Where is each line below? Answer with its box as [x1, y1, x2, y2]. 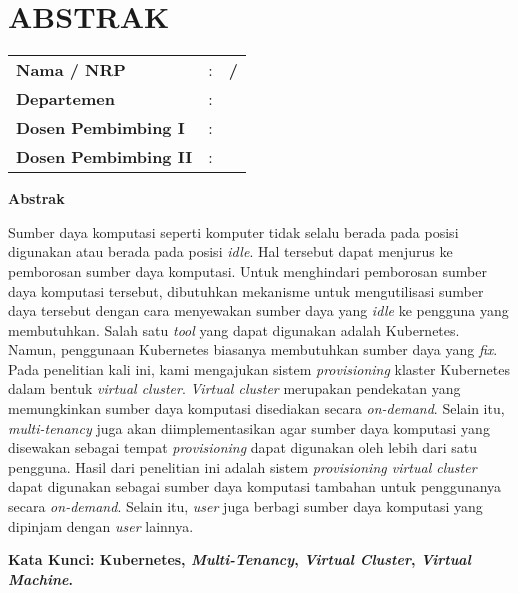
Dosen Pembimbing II [16, 145, 193, 169]
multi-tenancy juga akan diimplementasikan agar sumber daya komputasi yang [8, 417, 490, 438]
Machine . [8, 568, 74, 589]
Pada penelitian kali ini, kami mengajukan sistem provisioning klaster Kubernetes [8, 358, 510, 379]
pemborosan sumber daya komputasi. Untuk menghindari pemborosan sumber [8, 260, 487, 281]
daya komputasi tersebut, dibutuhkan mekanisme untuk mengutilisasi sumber [8, 280, 484, 301]
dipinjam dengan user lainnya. [8, 515, 194, 536]
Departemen [16, 87, 115, 111]
